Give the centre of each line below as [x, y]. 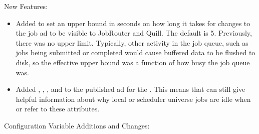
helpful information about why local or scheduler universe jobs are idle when [133, 99]
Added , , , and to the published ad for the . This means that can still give [131, 89]
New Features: [26, 6]
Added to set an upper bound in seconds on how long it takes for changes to [133, 23]
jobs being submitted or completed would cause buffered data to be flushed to [136, 52]
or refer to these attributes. [58, 109]
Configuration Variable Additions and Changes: [77, 125]
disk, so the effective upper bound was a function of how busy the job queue [133, 62]
